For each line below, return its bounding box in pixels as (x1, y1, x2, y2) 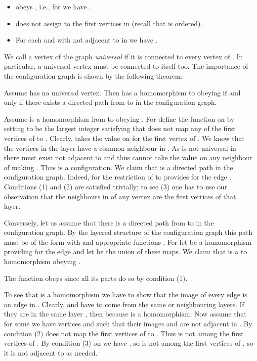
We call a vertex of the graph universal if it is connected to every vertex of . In (4, 51, 243, 61)
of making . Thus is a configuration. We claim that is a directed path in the (4, 162, 233, 172)
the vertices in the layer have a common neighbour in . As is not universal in (4, 142, 236, 153)
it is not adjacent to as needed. (4, 347, 98, 358)
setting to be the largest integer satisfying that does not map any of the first (4, 123, 236, 134)
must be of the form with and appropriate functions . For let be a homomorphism (4, 236, 252, 247)
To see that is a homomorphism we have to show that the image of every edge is (4, 289, 247, 300)
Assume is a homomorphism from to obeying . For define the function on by (4, 113, 235, 124)
